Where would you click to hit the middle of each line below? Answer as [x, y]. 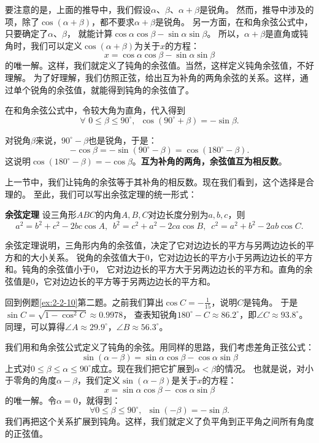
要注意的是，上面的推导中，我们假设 [78, 9]
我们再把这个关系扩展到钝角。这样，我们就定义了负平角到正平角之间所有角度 [159, 421]
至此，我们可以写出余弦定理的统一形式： [115, 194]
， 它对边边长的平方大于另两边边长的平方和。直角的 [200, 269]
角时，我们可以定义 [44, 45]
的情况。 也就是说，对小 [265, 368]
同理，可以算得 [35, 326]
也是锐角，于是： [122, 140]
